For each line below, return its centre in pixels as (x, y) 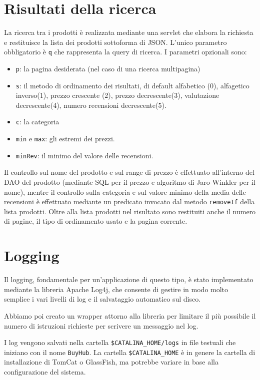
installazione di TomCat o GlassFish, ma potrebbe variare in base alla (111, 362)
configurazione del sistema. (45, 372)
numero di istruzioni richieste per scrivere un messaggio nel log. (101, 325)
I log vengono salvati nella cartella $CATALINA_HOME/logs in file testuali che (120, 342)
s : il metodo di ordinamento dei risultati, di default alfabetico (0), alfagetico (132, 85)
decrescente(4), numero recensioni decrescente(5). (91, 105)
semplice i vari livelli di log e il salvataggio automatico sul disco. (102, 299)
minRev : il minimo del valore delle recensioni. (84, 155)
